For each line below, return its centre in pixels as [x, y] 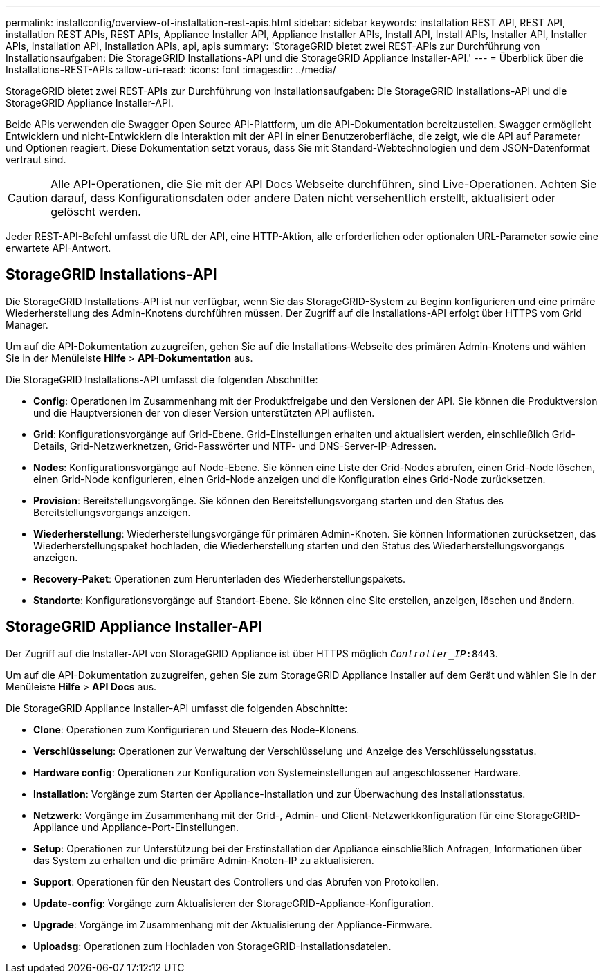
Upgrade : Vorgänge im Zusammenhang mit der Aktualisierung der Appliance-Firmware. [233, 924]
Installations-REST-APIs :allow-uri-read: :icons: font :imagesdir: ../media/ [171, 70]
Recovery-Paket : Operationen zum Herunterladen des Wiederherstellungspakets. [220, 578]
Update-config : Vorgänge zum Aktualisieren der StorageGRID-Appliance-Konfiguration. [233, 903]
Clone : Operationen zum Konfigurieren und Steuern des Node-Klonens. [196, 729]
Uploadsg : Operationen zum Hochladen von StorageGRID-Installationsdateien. [212, 946]
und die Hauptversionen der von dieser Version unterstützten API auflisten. [204, 412]
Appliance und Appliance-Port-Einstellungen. [136, 827]
